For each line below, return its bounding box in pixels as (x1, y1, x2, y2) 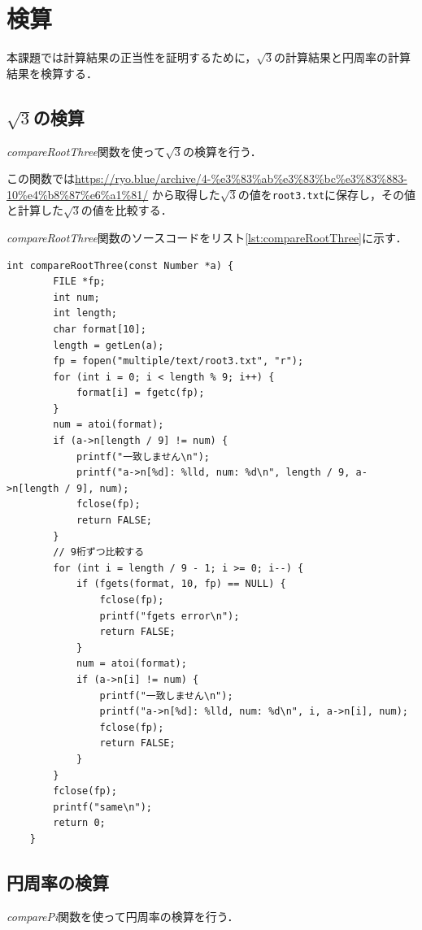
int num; (53, 291, 100, 303)
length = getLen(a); (53, 339, 164, 351)
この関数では (7, 170, 75, 187)
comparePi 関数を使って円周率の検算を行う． (7, 907, 239, 924)
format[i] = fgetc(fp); (76, 387, 205, 399)
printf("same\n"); (53, 801, 152, 813)
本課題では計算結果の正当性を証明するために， (7, 49, 257, 66)
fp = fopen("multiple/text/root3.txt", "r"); (53, 355, 304, 367)
